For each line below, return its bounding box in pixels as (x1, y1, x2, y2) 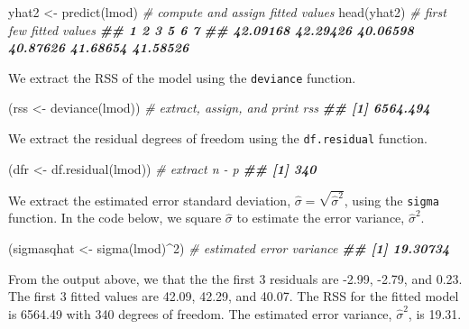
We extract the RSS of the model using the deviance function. (8, 68, 356, 87)
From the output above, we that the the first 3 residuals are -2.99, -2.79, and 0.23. (8, 269, 463, 288)
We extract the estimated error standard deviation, (8, 190, 291, 209)
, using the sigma (344, 190, 439, 209)
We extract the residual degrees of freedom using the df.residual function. (8, 129, 428, 148)
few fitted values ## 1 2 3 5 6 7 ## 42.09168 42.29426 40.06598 (8, 20, 414, 39)
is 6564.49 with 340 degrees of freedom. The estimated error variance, (8, 304, 392, 323)
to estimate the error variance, (236, 208, 405, 227)
